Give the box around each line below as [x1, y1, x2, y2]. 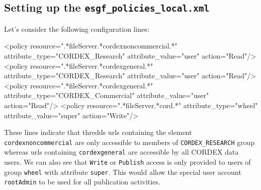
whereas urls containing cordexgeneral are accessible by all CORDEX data [4, 147, 239, 157]
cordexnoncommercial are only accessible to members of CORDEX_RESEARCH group [4, 136, 255, 147]
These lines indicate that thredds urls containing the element [4, 127, 192, 137]
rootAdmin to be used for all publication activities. [4, 176, 161, 187]
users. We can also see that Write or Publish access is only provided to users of [4, 157, 251, 167]
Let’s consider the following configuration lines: [4, 23, 150, 34]
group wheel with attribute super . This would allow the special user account [4, 166, 241, 177]
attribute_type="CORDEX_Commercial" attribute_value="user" [4, 90, 209, 101]
